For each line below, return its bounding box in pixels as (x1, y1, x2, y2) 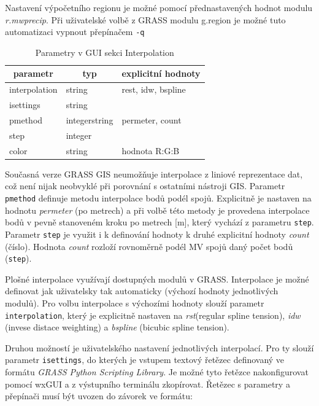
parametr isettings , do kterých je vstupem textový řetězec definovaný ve (5, 353, 285, 366)
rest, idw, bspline (121, 83, 186, 96)
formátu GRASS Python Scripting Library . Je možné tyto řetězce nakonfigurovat (5, 365, 309, 378)
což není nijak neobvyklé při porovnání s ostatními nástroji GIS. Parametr (5, 179, 285, 192)
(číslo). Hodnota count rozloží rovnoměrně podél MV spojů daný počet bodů (5, 240, 293, 252)
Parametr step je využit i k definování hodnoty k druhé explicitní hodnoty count (5, 227, 309, 240)
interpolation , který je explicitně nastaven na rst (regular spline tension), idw (5, 308, 301, 321)
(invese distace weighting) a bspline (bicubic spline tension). (5, 321, 229, 334)
